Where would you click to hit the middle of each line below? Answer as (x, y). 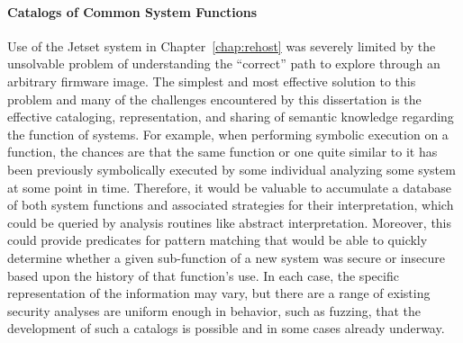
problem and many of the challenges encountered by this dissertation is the (214, 99)
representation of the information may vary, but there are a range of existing (219, 293)
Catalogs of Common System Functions (132, 11)
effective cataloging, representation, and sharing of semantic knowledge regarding (231, 117)
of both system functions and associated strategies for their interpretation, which (231, 205)
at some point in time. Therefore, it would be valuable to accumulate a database (229, 187)
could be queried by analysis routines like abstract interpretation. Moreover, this (230, 222)
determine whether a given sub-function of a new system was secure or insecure (226, 257)
